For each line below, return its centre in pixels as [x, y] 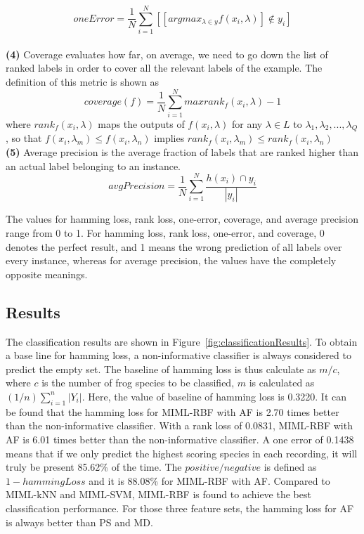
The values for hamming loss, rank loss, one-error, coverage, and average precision [182, 219]
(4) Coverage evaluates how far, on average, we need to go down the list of [167, 54]
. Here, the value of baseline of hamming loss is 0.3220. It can [214, 396]
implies [169, 138]
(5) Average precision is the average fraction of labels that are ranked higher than [182, 152]
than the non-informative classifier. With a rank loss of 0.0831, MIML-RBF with [179, 425]
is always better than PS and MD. [79, 522]
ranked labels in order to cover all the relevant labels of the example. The [164, 68]
